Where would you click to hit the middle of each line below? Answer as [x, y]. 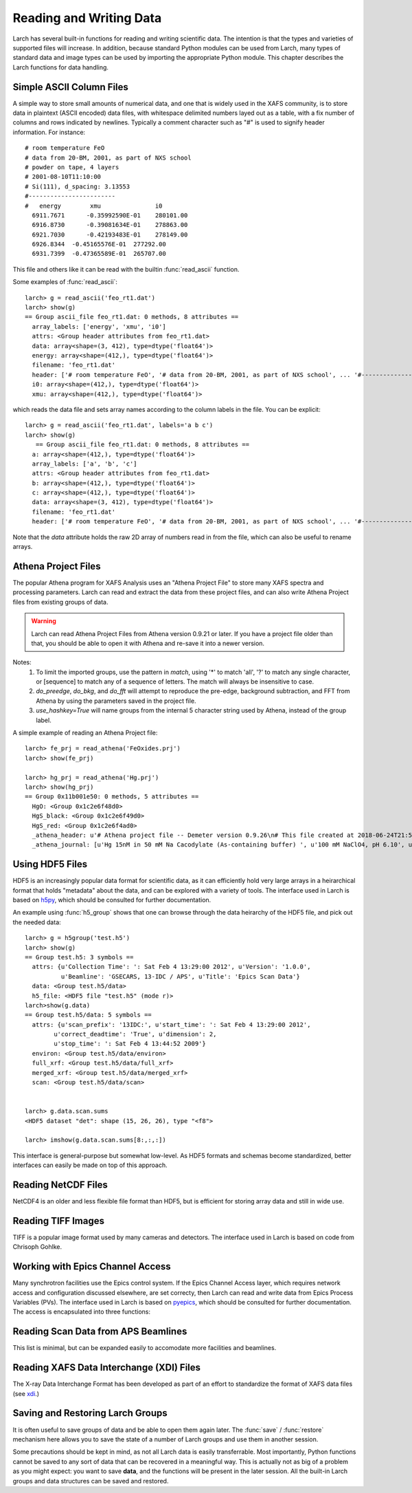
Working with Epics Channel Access [92, 1266]
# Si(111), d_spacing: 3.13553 [78, 186]
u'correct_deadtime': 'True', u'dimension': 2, [135, 1034]
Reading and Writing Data [87, 18]
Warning [44, 621]
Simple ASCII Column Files [70, 87]
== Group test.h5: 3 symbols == [79, 957]
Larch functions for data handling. [61, 67]
